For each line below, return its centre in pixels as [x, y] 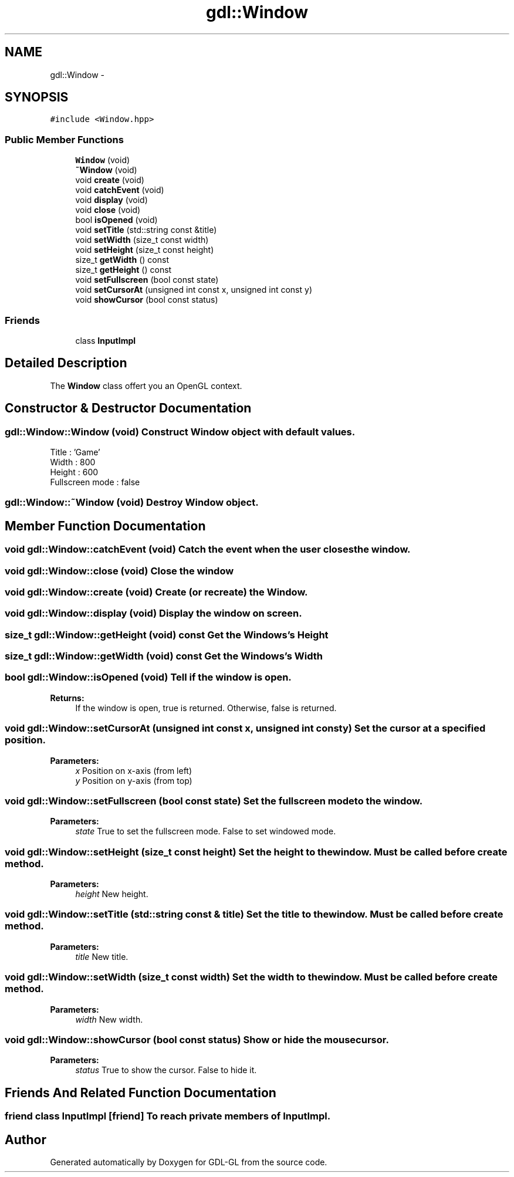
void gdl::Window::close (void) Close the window [119, 571]
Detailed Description [66, 363]
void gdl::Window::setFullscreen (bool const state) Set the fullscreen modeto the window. [214, 801]
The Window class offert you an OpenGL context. [146, 385]
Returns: [67, 698]
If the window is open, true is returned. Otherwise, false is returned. [206, 708]
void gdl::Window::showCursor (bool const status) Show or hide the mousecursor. [197, 1039]
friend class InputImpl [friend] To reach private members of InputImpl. [168, 1116]
